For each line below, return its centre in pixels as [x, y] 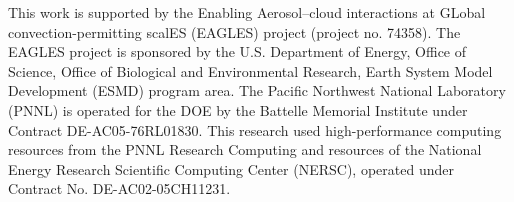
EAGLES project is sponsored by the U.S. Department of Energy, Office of [237, 51]
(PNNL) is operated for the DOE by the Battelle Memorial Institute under [238, 109]
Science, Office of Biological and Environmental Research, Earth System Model [250, 70]
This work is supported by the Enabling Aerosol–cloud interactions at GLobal [247, 12]
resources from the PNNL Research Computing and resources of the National [245, 149]
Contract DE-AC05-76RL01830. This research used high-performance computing [255, 129]
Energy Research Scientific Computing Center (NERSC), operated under [231, 168]
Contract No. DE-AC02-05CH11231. [119, 188]
